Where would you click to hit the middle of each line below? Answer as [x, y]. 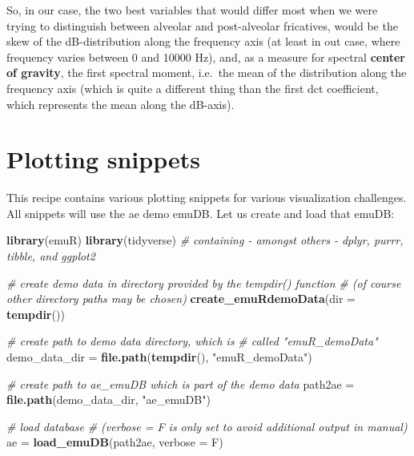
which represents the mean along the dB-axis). [121, 104]
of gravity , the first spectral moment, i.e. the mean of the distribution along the [207, 73]
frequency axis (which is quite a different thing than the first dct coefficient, [193, 88]
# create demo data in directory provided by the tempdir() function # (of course [204, 282]
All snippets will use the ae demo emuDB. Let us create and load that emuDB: [201, 213]
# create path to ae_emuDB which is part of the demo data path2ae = [181, 383]
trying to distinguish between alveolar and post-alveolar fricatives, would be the [202, 25]
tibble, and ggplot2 [51, 256]
